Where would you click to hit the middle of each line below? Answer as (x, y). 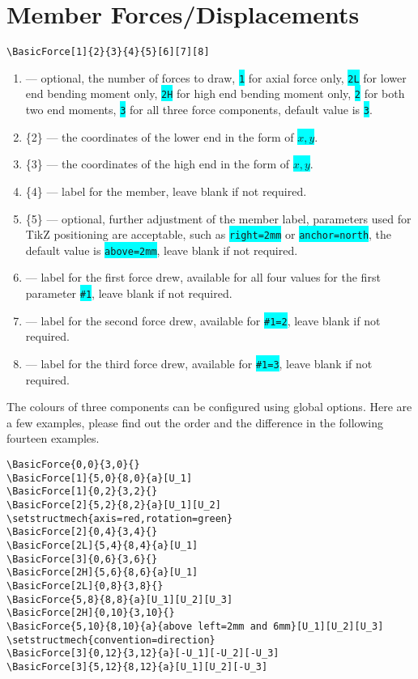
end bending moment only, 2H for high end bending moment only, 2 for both (215, 93)
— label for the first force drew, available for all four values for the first (203, 277)
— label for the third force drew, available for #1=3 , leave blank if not (199, 363)
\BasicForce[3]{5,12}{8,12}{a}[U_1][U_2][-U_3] (137, 666)
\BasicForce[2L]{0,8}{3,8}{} (85, 586)
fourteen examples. (53, 438)
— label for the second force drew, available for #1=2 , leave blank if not (203, 320)
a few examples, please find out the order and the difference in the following (195, 422)
